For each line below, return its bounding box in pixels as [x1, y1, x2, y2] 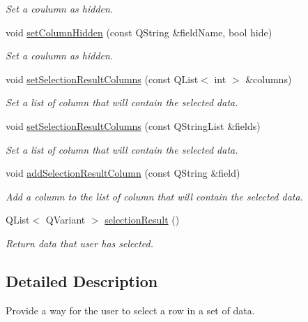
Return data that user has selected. [6, 235, 154, 250]
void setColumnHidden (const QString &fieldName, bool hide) [6, 24, 272, 39]
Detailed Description [6, 270, 158, 291]
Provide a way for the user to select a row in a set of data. [6, 302, 255, 317]
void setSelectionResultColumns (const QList [6, 71, 199, 86]
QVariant [45, 212, 86, 227]
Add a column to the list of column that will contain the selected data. [6, 189, 303, 203]
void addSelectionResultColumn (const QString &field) [6, 166, 240, 180]
